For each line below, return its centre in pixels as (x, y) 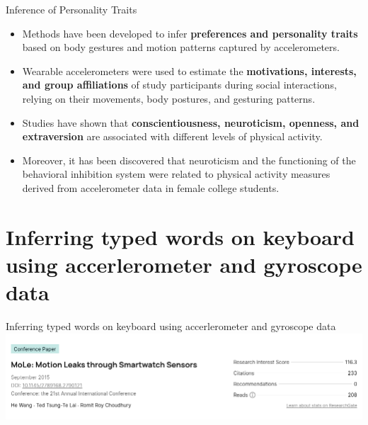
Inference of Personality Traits (71, 9)
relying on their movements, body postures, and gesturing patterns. (169, 98)
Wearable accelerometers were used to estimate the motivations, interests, (189, 70)
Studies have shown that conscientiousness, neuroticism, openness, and (191, 122)
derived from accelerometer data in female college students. (151, 187)
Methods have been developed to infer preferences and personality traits (190, 33)
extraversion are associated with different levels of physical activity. (172, 136)
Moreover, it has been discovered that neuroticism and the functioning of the (189, 160)
